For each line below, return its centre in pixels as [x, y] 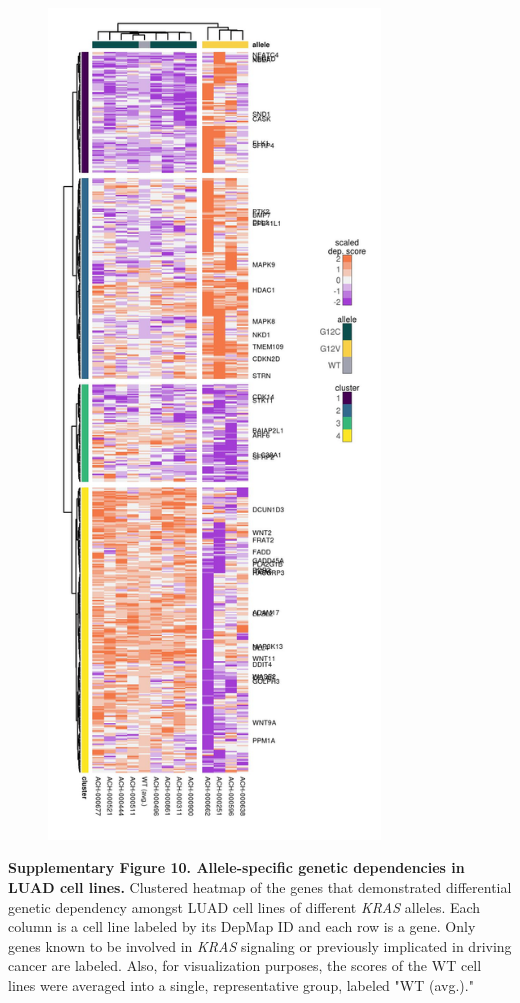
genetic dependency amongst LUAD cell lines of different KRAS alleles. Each [244, 906]
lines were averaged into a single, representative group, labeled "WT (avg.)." [241, 985]
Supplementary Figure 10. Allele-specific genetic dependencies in [236, 867]
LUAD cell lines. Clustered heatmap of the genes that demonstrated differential [260, 887]
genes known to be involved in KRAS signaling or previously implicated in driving [260, 945]
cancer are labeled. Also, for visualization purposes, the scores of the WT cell [245, 965]
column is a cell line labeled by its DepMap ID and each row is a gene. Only [242, 926]
